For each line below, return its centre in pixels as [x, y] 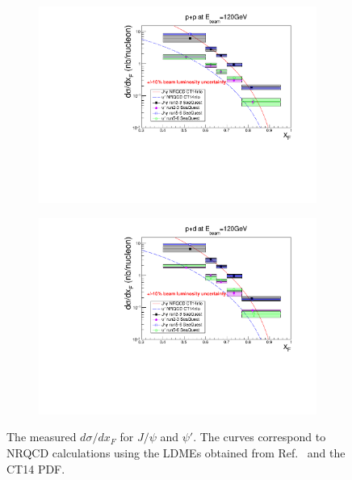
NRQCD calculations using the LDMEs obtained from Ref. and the [176, 453]
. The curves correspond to [260, 437]
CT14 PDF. [36, 468]
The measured [42, 437]
